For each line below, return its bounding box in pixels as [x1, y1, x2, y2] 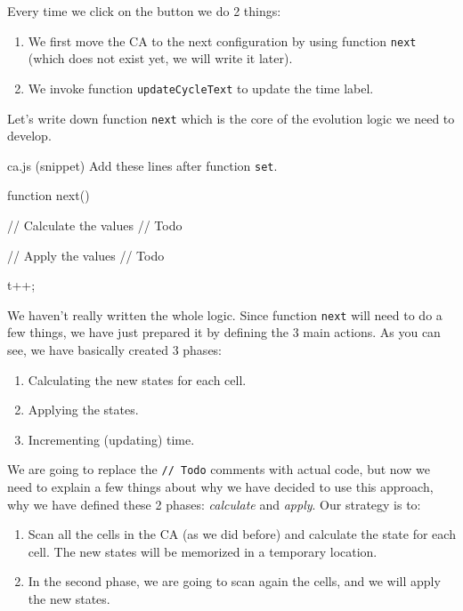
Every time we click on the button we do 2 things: [7, 2, 281, 20]
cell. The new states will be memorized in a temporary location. [28, 542, 378, 560]
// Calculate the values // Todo [7, 216, 183, 234]
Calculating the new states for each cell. [28, 370, 247, 389]
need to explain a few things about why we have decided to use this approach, [7, 478, 434, 496]
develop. [7, 126, 52, 145]
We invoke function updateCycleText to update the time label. [28, 78, 374, 97]
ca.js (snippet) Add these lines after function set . [7, 156, 278, 174]
